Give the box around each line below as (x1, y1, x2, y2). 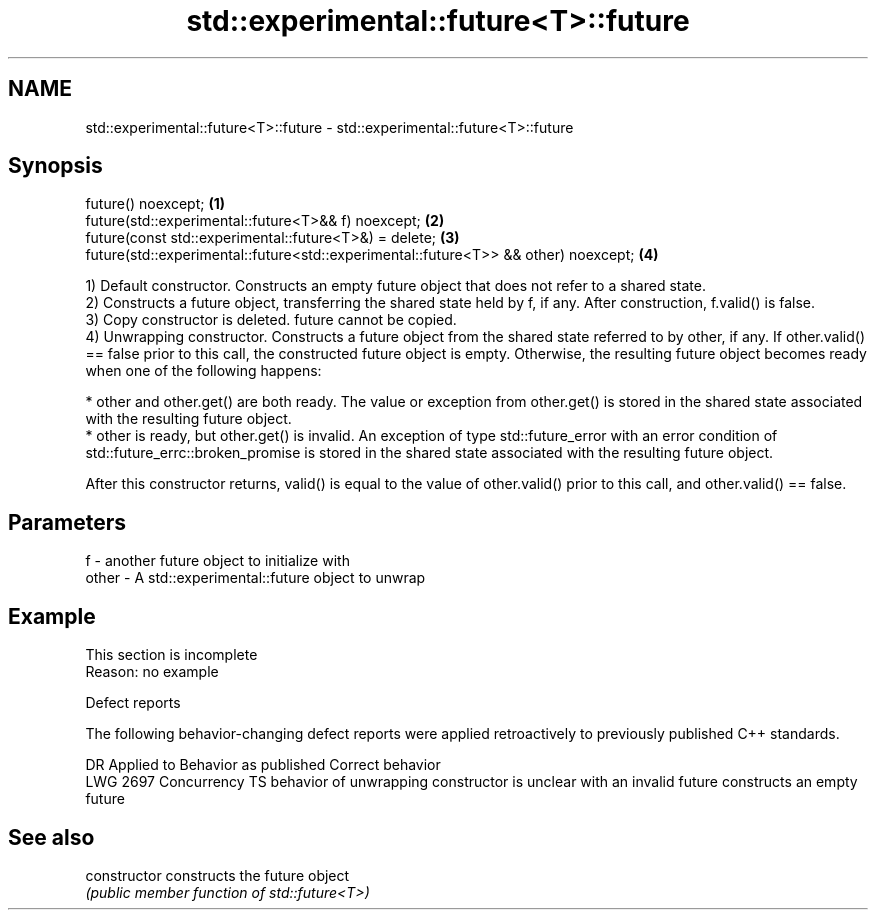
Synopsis (8, 153, 103, 179)
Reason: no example (85, 663, 219, 681)
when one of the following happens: (85, 362, 322, 380)
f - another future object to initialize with (85, 552, 350, 570)
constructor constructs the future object (85, 866, 350, 884)
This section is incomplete (85, 646, 258, 664)
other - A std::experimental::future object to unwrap (85, 569, 426, 587)
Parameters (8, 509, 126, 535)
